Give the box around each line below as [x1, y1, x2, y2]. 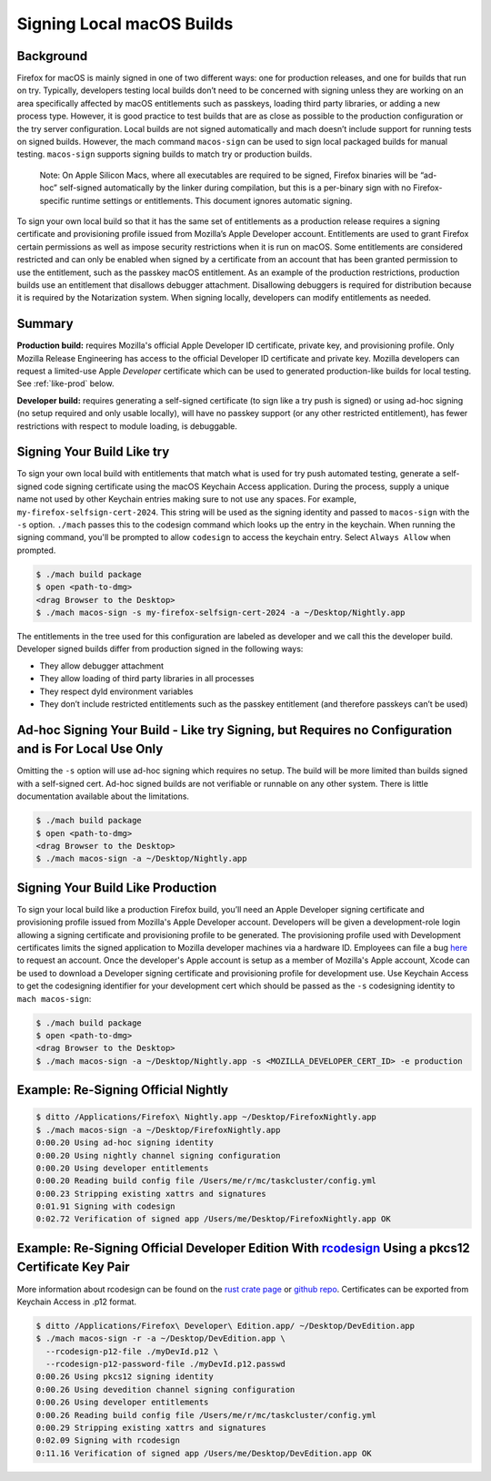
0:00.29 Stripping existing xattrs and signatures [35, 1423, 267, 1434]
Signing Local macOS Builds [16, 14, 234, 34]
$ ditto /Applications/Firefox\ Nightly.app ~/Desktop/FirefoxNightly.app [35, 1112, 377, 1122]
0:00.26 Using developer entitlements [35, 1397, 209, 1407]
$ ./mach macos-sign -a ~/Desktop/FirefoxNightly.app [35, 1125, 281, 1135]
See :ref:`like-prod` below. [16, 378, 115, 389]
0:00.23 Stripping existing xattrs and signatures [35, 1189, 267, 1199]
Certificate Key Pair [16, 1260, 131, 1275]
